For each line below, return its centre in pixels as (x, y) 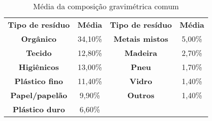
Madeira (141, 53)
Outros (141, 95)
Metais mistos (141, 39)
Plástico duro (39, 109)
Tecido (39, 53)
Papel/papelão (39, 95)
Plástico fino (39, 81)
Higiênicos (39, 67)
